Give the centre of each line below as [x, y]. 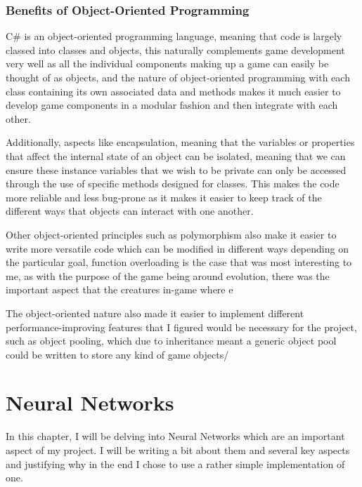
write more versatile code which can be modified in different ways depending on [177, 248]
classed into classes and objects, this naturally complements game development [175, 49]
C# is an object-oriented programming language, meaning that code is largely [174, 36]
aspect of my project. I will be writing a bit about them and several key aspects [178, 450]
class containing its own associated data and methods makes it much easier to [173, 91]
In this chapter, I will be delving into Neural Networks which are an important [175, 436]
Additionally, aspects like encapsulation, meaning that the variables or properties [180, 142]
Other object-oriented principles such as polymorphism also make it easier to [171, 234]
